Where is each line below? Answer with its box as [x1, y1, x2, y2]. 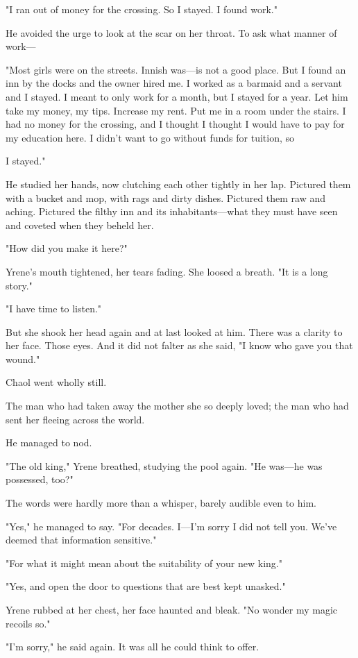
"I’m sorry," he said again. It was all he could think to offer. [6, 639, 259, 654]
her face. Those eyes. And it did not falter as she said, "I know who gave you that [6, 338, 353, 353]
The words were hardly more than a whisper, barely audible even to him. [6, 496, 316, 510]
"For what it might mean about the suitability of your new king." [6, 555, 282, 570]
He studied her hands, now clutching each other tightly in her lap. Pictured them [6, 176, 351, 191]
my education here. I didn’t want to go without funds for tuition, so [6, 130, 294, 144]
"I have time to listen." [6, 301, 102, 316]
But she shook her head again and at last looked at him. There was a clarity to [6, 324, 343, 339]
